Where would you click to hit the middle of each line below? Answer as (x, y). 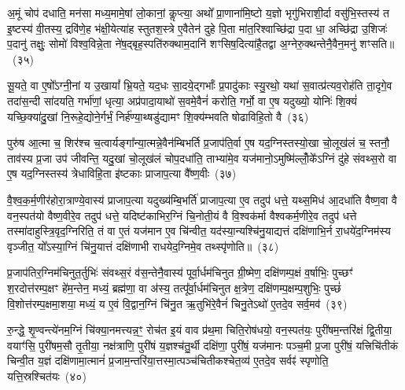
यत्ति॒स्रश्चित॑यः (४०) (47, 375)
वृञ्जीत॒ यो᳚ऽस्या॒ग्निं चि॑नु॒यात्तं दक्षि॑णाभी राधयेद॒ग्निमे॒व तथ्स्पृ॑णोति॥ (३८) (143, 246)
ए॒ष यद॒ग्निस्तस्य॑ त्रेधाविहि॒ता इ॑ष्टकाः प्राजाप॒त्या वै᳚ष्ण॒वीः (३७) (122, 173)
